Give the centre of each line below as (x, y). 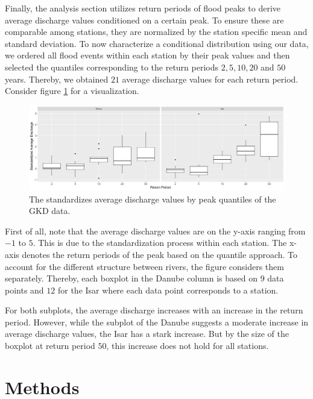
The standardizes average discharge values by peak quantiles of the (153, 199)
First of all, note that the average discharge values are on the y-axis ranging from (155, 231)
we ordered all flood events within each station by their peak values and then (147, 55)
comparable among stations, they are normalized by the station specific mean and (156, 32)
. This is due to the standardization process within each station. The (160, 243)
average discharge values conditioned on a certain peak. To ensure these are (144, 20)
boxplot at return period (50, 346)
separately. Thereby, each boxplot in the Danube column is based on (131, 278)
